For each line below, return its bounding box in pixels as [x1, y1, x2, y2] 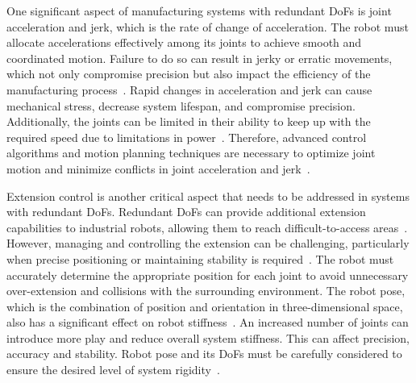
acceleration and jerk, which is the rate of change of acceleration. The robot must [6, 18, 409, 35]
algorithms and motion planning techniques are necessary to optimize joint [6, 144, 376, 161]
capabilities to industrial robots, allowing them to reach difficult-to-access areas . [6, 219, 408, 235]
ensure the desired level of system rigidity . [6, 361, 220, 378]
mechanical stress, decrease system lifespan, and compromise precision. [6, 97, 356, 114]
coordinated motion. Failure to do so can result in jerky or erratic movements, [6, 49, 393, 66]
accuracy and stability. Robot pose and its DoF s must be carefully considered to [6, 345, 402, 362]
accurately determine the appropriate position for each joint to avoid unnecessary [6, 266, 409, 283]
